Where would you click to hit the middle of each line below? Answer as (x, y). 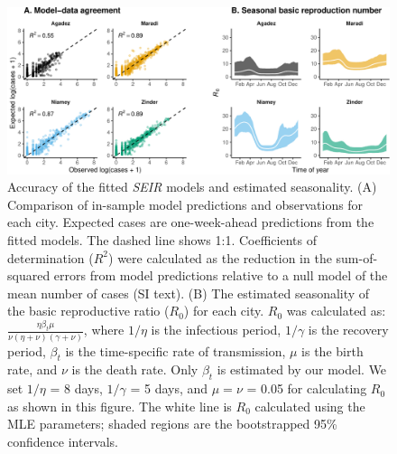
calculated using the (310, 406)
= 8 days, (76, 388)
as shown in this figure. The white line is (120, 406)
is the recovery (348, 330)
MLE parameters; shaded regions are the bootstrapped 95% (172, 424)
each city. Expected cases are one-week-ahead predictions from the (191, 222)
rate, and (32, 369)
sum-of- (357, 257)
